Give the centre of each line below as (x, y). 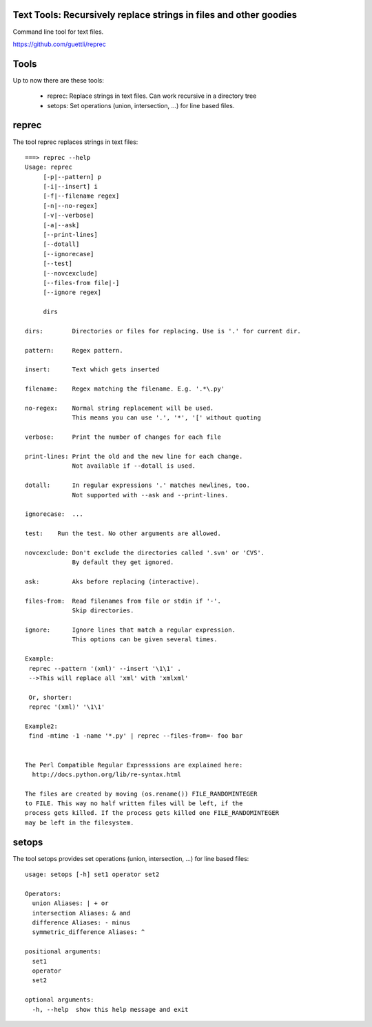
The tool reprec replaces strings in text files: (75, 142)
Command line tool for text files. (58, 32)
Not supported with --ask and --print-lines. (150, 495)
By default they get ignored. (123, 562)
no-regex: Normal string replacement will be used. (120, 408)
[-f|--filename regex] (81, 196)
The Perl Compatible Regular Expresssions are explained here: (134, 765)
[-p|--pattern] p (72, 177)
